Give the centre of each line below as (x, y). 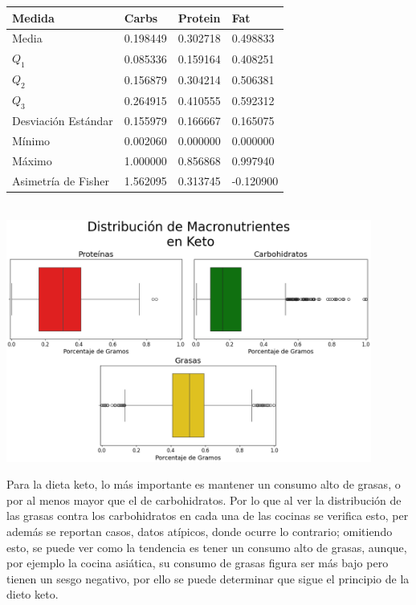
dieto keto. (33, 594)
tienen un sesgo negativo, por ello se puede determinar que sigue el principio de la (208, 578)
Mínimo (31, 141)
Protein (199, 17)
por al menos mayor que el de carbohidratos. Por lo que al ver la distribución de (204, 499)
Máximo (32, 161)
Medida (33, 17)
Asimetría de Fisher (61, 180)
